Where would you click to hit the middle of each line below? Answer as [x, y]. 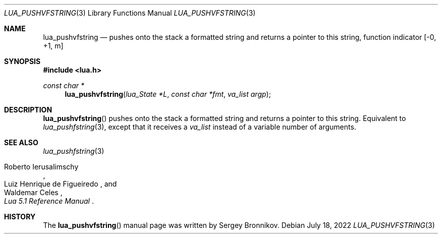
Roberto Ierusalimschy [41, 167]
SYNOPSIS [22, 61]
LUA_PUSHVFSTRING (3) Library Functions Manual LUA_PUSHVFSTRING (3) [130, 13]
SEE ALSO [21, 142]
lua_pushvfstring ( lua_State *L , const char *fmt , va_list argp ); [168, 94]
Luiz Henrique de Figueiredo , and [61, 184]
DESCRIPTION [28, 110]
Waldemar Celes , [33, 192]
